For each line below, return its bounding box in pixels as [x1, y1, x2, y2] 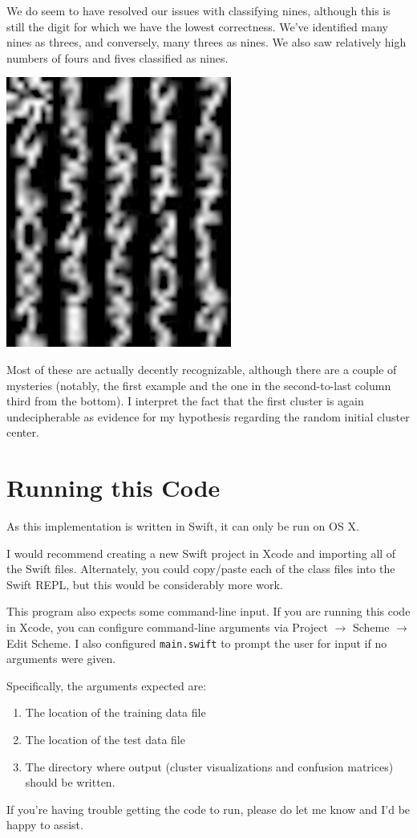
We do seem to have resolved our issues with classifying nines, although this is [6, 2, 391, 18]
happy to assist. [6, 816, 83, 833]
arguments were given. [6, 650, 116, 667]
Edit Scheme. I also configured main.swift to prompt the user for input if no [6, 634, 387, 651]
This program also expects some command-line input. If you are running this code [6, 603, 411, 620]
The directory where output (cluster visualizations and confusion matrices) [25, 758, 394, 775]
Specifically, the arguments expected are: [6, 677, 207, 694]
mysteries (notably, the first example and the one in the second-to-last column [6, 376, 391, 393]
